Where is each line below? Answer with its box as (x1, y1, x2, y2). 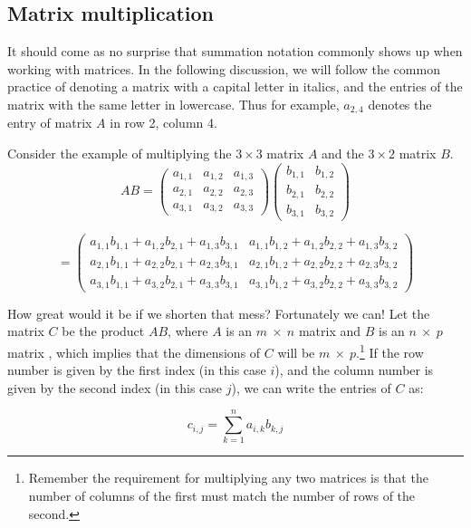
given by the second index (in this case (7, 378, 223, 397)
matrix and (298, 322, 361, 341)
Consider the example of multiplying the (7, 144, 232, 163)
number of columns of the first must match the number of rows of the (28, 486, 416, 505)
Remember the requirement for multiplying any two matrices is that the (28, 468, 428, 487)
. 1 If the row (356, 340, 424, 361)
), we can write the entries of (231, 378, 391, 397)
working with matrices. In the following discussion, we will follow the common (7, 59, 440, 78)
